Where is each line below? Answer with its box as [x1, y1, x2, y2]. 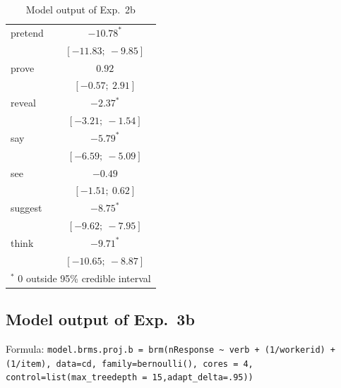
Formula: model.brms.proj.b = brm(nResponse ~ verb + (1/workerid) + [6, 341, 336, 356]
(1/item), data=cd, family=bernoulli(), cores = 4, [6, 358, 253, 369]
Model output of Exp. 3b [6, 308, 195, 330]
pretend [11, 25, 44, 40]
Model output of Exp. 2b [25, 2, 136, 16]
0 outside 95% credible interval [18, 270, 151, 285]
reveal [11, 95, 36, 110]
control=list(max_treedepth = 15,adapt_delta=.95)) [6, 372, 253, 383]
